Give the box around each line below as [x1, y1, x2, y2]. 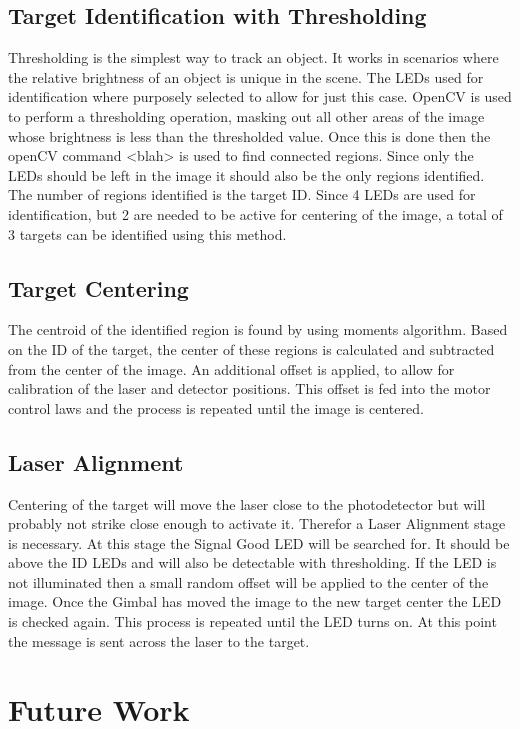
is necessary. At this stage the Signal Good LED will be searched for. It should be [8, 532, 510, 553]
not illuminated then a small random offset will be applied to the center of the [8, 571, 489, 592]
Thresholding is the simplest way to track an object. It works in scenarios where [8, 47, 499, 68]
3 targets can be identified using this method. [8, 223, 287, 244]
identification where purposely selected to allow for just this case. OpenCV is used [8, 86, 512, 107]
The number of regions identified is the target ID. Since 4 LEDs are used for [8, 184, 476, 205]
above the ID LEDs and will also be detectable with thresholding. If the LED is [8, 552, 497, 573]
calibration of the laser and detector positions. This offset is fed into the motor [8, 378, 491, 399]
